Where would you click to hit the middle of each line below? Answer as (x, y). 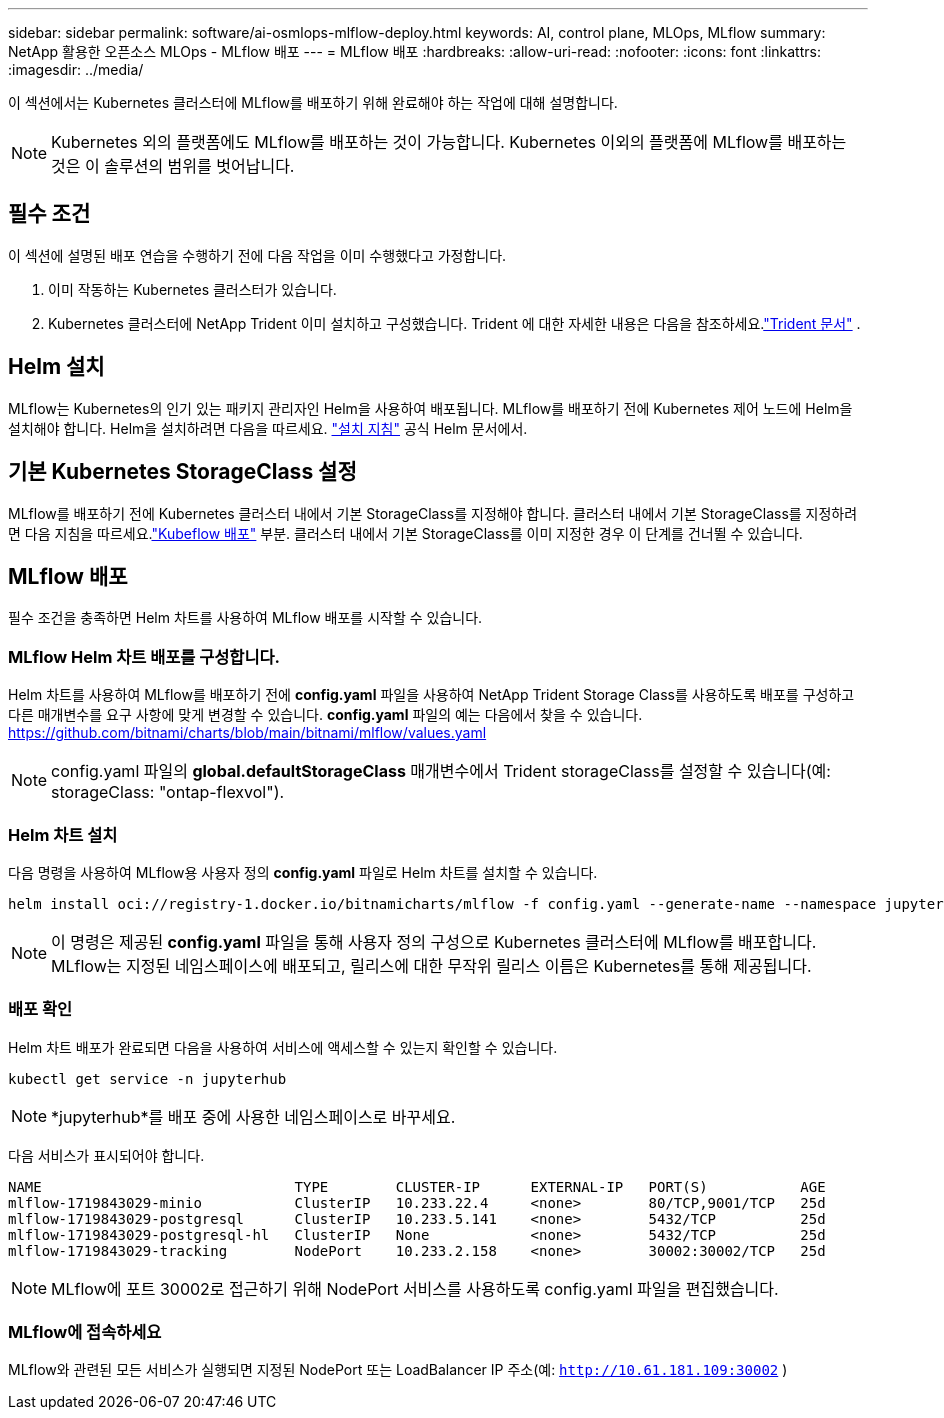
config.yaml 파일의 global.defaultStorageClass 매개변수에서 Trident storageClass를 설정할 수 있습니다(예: (441, 771)
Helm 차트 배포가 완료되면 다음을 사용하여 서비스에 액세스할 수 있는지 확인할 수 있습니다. (283, 1047)
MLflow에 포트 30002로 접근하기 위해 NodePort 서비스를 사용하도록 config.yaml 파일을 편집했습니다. (415, 1288)
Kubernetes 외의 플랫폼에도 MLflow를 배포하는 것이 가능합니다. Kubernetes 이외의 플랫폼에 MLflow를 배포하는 (449, 142)
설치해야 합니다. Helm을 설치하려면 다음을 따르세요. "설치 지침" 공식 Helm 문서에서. (268, 428)
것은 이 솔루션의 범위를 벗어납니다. (173, 166)
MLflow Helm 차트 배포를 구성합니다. (144, 656)
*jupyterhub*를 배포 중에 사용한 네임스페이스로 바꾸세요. (253, 1116)
